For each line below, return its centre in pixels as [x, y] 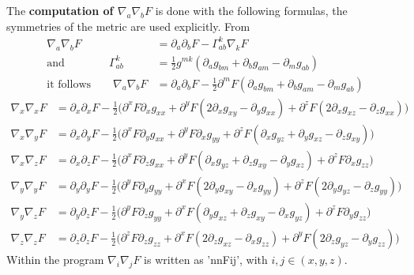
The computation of [60, 10]
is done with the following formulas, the [251, 10]
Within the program [55, 259]
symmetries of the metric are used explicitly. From [128, 26]
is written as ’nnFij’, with [206, 259]
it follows [69, 84]
